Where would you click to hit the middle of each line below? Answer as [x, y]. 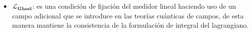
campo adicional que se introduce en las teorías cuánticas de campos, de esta [128, 15]
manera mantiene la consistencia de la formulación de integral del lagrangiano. [130, 25]
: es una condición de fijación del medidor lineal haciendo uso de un [134, 6]
